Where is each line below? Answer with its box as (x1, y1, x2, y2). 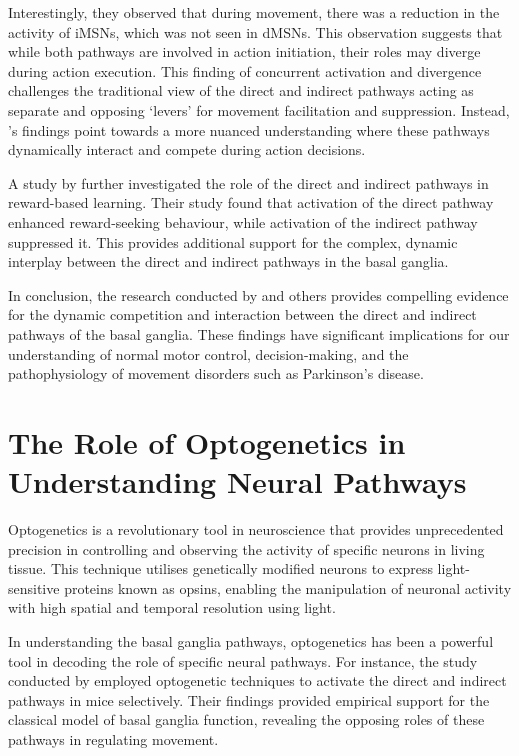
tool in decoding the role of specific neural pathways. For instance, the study (8, 650, 478, 671)
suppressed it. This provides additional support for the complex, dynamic (8, 231, 458, 252)
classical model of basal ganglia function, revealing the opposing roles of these (8, 709, 485, 730)
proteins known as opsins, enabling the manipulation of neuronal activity (64, 577, 512, 598)
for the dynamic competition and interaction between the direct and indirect (8, 304, 477, 325)
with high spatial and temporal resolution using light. (8, 597, 336, 618)
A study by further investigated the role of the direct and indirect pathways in (8, 172, 489, 193)
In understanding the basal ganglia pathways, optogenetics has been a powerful (8, 630, 494, 651)
